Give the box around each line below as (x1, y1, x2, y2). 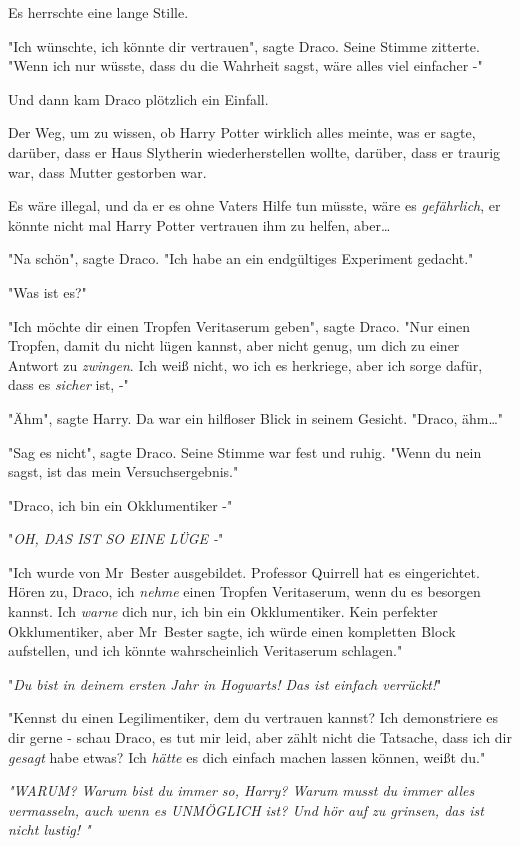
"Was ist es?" (8, 281, 87, 302)
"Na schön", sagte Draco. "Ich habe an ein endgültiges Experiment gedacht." (8, 248, 474, 269)
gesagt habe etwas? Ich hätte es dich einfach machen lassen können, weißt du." (8, 746, 486, 767)
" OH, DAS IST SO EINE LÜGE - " (8, 528, 224, 549)
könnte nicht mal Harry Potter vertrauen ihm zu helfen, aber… (8, 214, 391, 235)
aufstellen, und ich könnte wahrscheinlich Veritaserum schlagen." (8, 640, 403, 661)
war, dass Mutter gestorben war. (8, 161, 207, 182)
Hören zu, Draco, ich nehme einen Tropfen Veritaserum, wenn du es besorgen (8, 581, 481, 602)
